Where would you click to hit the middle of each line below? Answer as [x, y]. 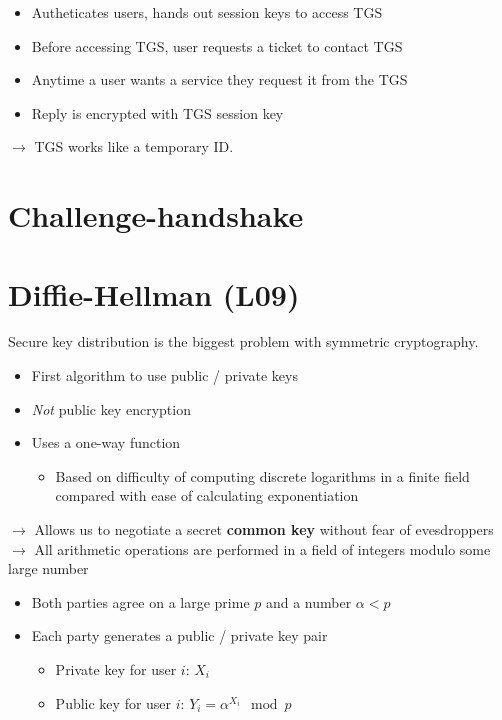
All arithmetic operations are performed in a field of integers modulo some [262, 548]
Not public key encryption [111, 408]
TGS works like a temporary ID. [134, 146]
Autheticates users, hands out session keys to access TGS [207, 12]
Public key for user [113, 702]
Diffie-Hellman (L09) [154, 293]
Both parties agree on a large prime [140, 601]
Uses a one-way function [106, 442]
